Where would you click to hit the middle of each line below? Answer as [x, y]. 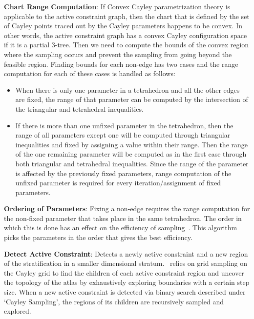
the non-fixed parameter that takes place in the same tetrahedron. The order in [123, 218]
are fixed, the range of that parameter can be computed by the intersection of [132, 99]
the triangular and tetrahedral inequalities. [79, 109]
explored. [18, 311]
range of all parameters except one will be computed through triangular [123, 135]
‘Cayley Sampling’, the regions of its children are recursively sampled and [114, 301]
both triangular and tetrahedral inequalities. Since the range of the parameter [132, 163]
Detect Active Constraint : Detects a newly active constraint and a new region [126, 253]
